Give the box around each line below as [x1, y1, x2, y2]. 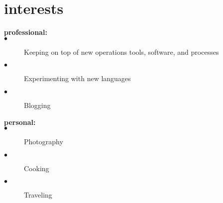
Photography [24, 136, 63, 147]
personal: [4, 116, 36, 127]
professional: [4, 27, 47, 37]
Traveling [24, 190, 52, 200]
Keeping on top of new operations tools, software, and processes [24, 46, 219, 57]
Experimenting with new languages [24, 73, 131, 84]
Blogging [24, 100, 51, 110]
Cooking [24, 163, 49, 173]
